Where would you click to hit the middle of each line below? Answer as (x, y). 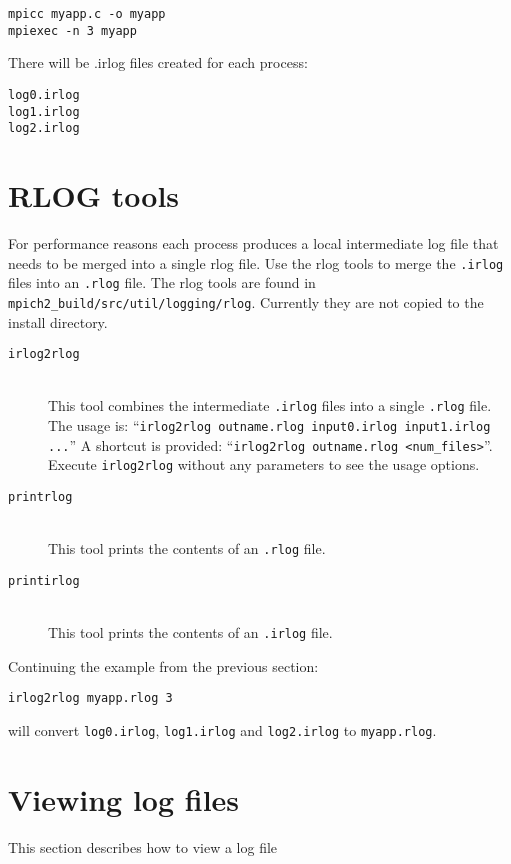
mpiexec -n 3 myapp (72, 30)
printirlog (44, 580)
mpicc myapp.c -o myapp (87, 14)
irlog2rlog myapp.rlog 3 (90, 698)
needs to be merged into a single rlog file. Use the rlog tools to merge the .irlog (256, 262)
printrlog (40, 497)
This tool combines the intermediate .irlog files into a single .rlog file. (270, 405)
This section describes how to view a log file (143, 846)
